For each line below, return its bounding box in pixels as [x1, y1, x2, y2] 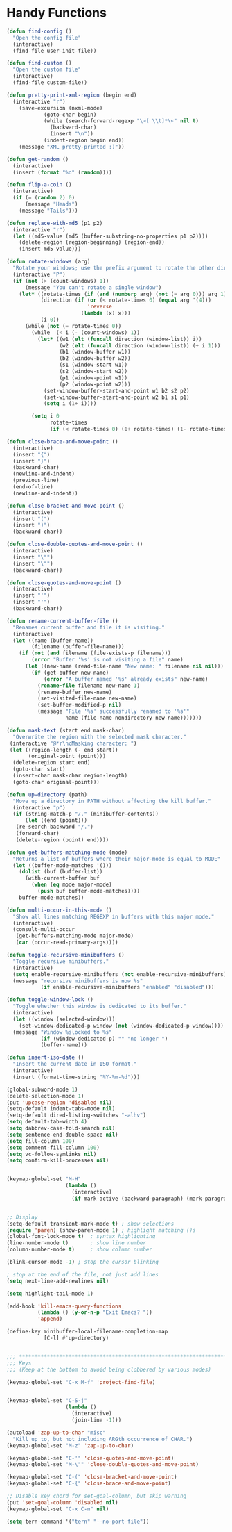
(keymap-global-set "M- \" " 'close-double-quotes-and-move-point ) [6, 1461, 199, 1468]
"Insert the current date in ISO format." [12, 1061, 137, 1068]
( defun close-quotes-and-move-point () [6, 579, 122, 586]
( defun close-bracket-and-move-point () [6, 502, 125, 509]
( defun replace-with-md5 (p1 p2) [6, 220, 103, 226]
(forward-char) [15, 830, 60, 837]
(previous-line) [12, 477, 60, 484]
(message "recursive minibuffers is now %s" [12, 978, 143, 985]
